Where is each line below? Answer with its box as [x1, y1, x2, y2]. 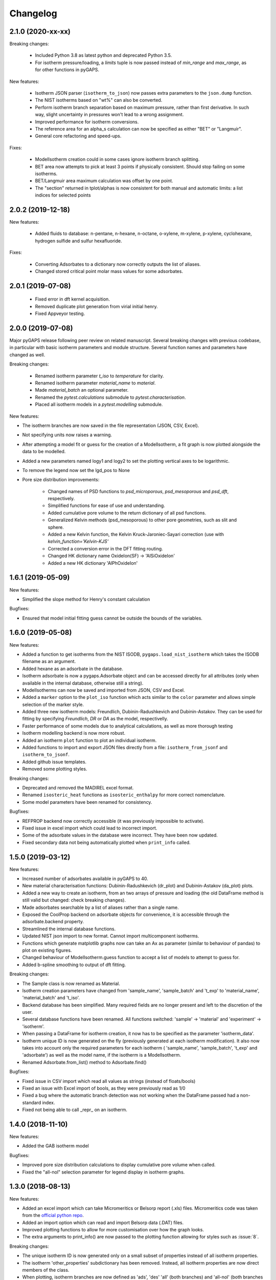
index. [42, 1099, 55, 1105]
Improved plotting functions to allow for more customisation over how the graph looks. [22, 1227, 204, 1233]
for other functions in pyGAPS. [35, 67, 100, 73]
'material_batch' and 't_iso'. [22, 995, 80, 1001]
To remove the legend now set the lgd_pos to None [22, 467, 130, 473]
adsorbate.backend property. [22, 919, 84, 925]
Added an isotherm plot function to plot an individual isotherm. [22, 737, 157, 743]
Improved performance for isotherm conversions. [35, 118, 139, 125]
